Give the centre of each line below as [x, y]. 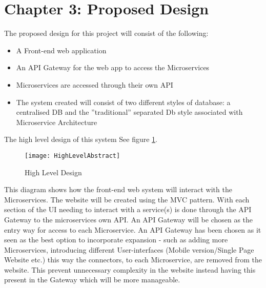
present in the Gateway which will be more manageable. [92, 280]
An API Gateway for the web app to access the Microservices [113, 67]
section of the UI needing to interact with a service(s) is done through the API [128, 209]
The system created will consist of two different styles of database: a [123, 102]
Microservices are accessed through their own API [95, 84]
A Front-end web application [61, 50]
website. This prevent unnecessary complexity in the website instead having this [130, 269]
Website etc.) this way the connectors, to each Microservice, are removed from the [133, 260]
